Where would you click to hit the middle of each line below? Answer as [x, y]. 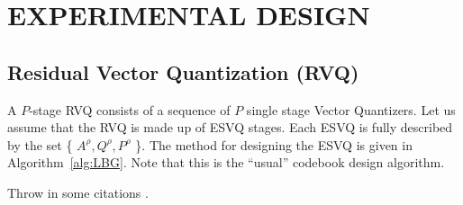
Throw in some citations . [78, 192]
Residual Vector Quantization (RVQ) [183, 71]
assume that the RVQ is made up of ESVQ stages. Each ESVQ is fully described [230, 127]
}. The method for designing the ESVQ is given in [274, 144]
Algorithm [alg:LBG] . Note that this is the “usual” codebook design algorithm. [226, 162]
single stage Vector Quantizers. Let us [351, 109]
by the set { [40, 144]
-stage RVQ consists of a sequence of [130, 109]
